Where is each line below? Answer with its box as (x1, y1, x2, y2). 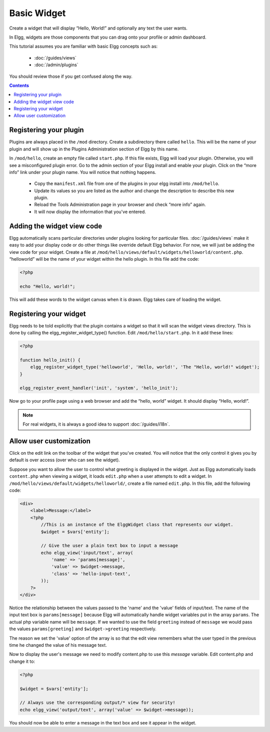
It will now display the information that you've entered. (34, 209, 146, 215)
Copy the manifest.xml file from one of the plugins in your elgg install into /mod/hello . (34, 180, 219, 187)
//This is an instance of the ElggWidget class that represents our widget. (40, 522, 233, 527)
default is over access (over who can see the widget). (9, 457, 120, 463)
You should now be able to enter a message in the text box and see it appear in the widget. (9, 719, 196, 725)
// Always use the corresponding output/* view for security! (19, 700, 175, 705)
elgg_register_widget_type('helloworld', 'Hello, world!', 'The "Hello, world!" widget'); (30, 364, 260, 370)
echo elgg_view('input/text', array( (40, 550, 133, 556)
